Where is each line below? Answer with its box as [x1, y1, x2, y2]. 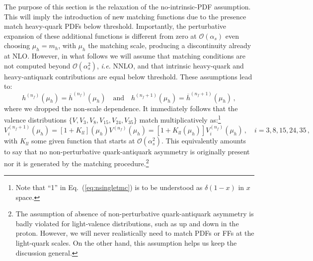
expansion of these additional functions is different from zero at [4, 30, 197, 41]
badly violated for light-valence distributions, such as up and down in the [15, 218, 239, 228]
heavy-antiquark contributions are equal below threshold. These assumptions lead [4, 71, 252, 81]
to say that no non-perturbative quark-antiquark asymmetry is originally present [4, 146, 250, 157]
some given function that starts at [31, 135, 135, 146]
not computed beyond [4, 60, 71, 70]
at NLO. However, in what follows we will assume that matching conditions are [4, 51, 245, 61]
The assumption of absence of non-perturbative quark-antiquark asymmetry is [15, 208, 254, 219]
